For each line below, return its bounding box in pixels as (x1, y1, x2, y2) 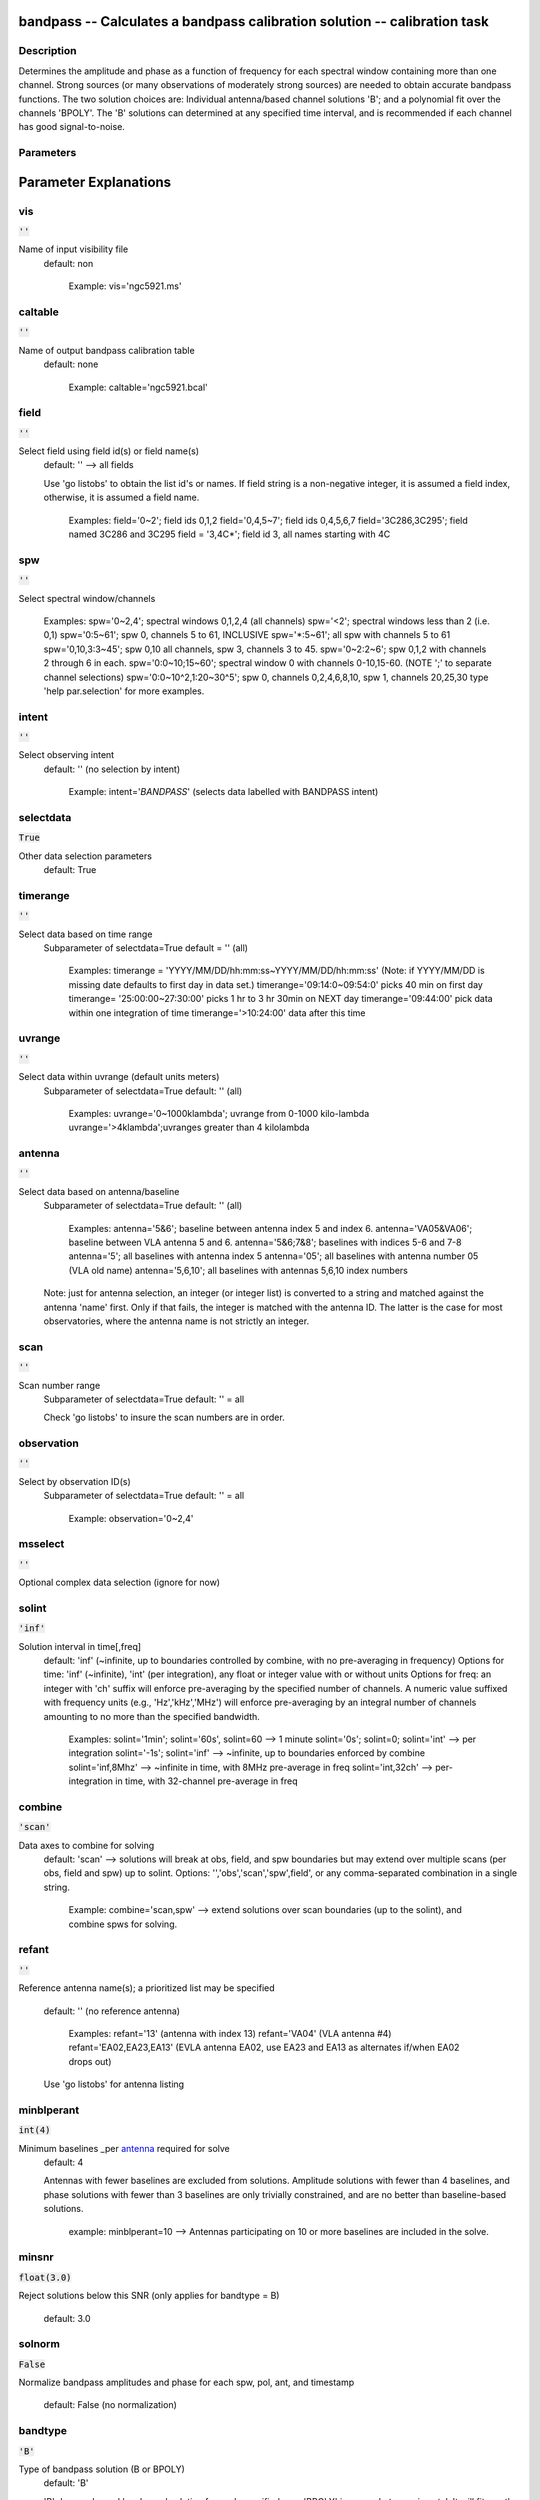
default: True (43, 864, 97, 876)
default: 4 (43, 2156, 84, 2169)
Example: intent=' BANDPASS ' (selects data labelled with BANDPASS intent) (68, 786, 379, 798)
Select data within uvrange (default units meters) (18, 1071, 220, 1083)
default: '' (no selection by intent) (43, 763, 181, 775)
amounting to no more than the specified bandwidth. (43, 1710, 260, 1722)
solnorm (18, 2337, 60, 2351)
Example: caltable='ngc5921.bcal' (68, 381, 209, 393)
